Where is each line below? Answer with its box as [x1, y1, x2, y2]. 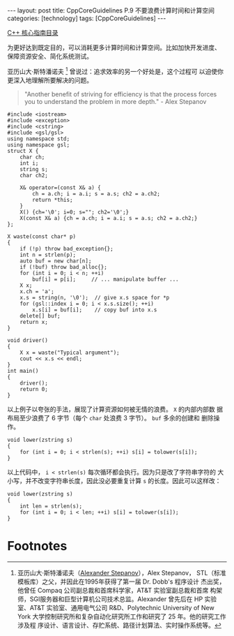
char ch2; [19, 172, 49, 179]
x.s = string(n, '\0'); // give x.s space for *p [19, 294, 170, 301]
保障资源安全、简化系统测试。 [7, 52, 93, 60]
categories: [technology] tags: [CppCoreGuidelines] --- [7, 14, 166, 22]
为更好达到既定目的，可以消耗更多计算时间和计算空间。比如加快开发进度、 [7, 43, 221, 52]
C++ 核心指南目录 [7, 29, 58, 36]
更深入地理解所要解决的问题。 [7, 75, 93, 84]
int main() [7, 367, 39, 374]
